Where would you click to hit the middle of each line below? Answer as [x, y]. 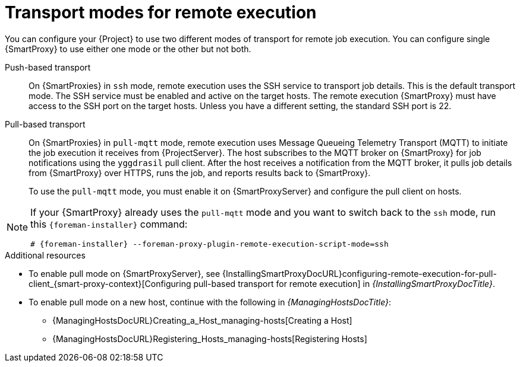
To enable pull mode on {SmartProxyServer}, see [125, 273]
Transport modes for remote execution [161, 12]
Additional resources [45, 255]
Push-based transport [48, 67]
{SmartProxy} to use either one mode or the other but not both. [128, 49]
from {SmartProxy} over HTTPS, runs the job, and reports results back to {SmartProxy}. [200, 173]
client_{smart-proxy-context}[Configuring [110, 283]
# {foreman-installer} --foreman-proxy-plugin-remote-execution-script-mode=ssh [209, 244]
